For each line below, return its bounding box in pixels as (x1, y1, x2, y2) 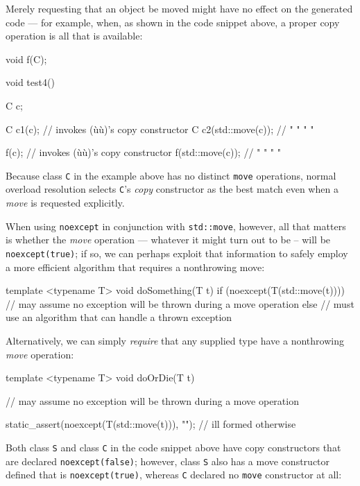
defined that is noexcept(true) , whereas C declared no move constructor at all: (6, 467, 342, 482)
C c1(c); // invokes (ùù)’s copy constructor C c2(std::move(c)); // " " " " (6, 121, 314, 136)
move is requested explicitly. (6, 196, 125, 210)
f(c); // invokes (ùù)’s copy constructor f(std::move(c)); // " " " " (6, 145, 281, 159)
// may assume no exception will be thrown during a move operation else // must (6, 296, 354, 311)
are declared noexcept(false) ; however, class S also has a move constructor (6, 453, 330, 468)
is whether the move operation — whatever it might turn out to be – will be (6, 232, 331, 247)
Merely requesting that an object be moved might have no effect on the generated (6, 1, 353, 15)
